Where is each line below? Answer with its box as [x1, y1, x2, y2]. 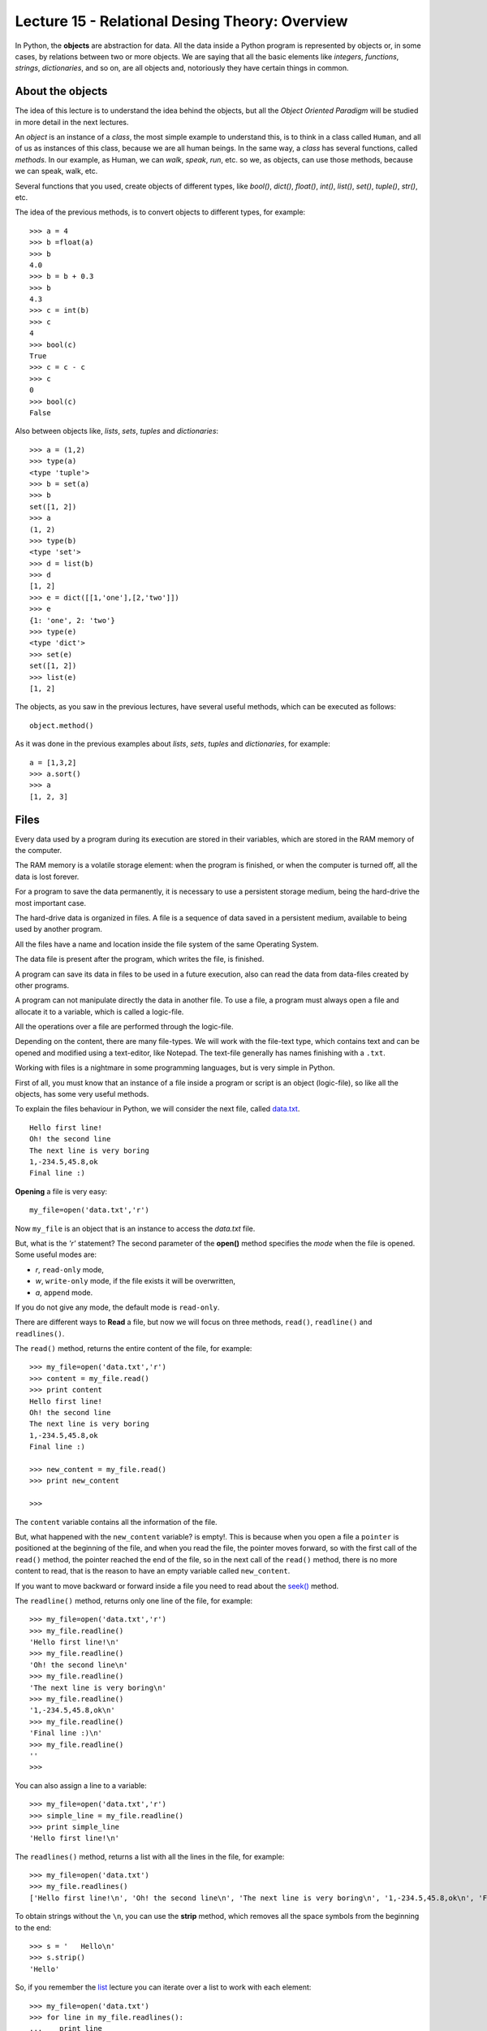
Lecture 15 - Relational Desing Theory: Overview [15, 12, 348, 30]
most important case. [15, 898, 87, 907]
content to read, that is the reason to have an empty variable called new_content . [15, 1566, 291, 1576]
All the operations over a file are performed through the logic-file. [15, 1022, 235, 1032]
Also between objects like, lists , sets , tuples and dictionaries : [15, 427, 219, 436]
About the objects [15, 84, 108, 98]
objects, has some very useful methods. [15, 1089, 149, 1099]
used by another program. [15, 925, 103, 934]
